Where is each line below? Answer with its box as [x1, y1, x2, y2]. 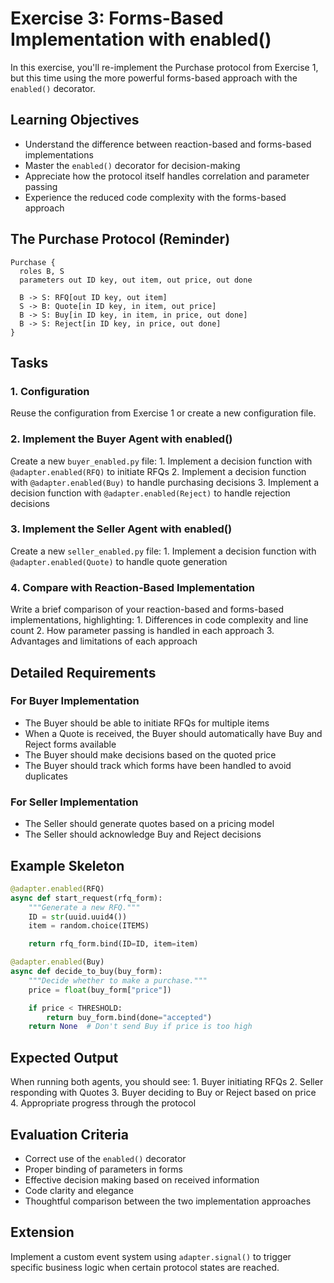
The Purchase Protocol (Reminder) [10, 231, 231, 248]
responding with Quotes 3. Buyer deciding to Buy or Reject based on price [10, 1087, 317, 1099]
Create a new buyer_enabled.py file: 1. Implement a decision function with [10, 455, 313, 467]
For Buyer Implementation [10, 694, 140, 708]
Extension [10, 1224, 75, 1241]
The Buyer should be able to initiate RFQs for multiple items [24, 717, 270, 729]
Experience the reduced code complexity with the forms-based [24, 191, 287, 203]
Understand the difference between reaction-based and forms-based [24, 138, 312, 150]
